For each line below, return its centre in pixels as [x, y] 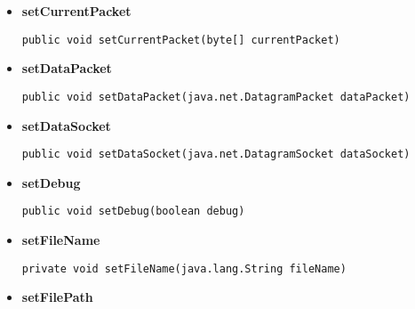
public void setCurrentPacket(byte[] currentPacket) [181, 40]
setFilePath [57, 297]
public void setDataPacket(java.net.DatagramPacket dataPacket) [216, 97]
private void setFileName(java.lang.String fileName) [184, 268]
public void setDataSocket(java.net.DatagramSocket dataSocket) [216, 154]
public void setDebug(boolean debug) [133, 211]
